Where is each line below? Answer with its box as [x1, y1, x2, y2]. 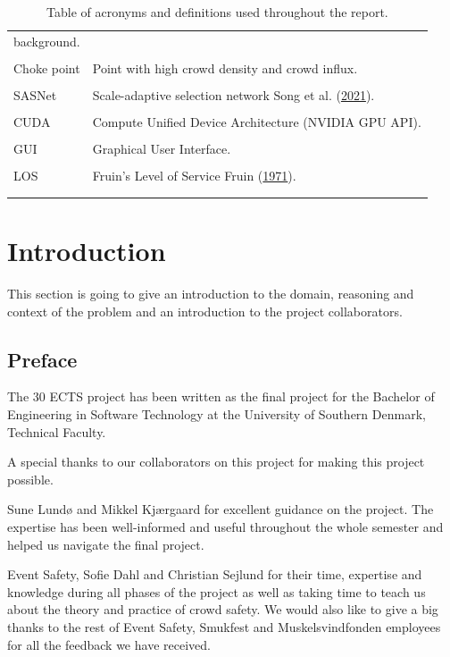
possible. [7, 469, 54, 488]
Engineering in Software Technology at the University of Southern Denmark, [7, 405, 426, 424]
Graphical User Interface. [92, 139, 231, 158]
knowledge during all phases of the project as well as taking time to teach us [7, 582, 426, 601]
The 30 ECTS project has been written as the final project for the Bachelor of [7, 387, 435, 406]
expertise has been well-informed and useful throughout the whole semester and [7, 517, 444, 535]
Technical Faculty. [7, 422, 106, 441]
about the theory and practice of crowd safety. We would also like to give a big [7, 600, 438, 619]
